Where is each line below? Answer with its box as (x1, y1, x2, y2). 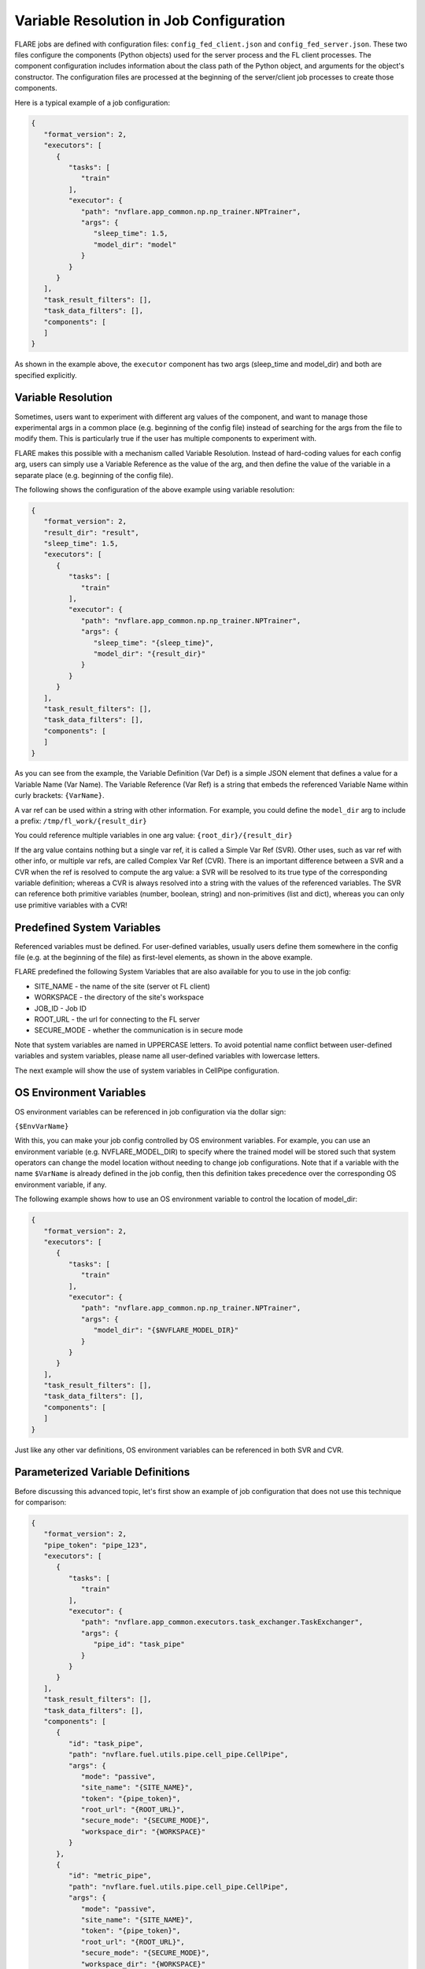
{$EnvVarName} (14, 1122, 69, 1130)
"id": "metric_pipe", (68, 1871, 153, 1880)
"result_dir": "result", (43, 528, 139, 537)
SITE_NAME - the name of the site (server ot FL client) (34, 981, 210, 991)
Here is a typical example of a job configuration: (14, 98, 171, 107)
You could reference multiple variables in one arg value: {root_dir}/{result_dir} (14, 831, 293, 840)
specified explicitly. (14, 370, 78, 380)
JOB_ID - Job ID (34, 1003, 87, 1013)
